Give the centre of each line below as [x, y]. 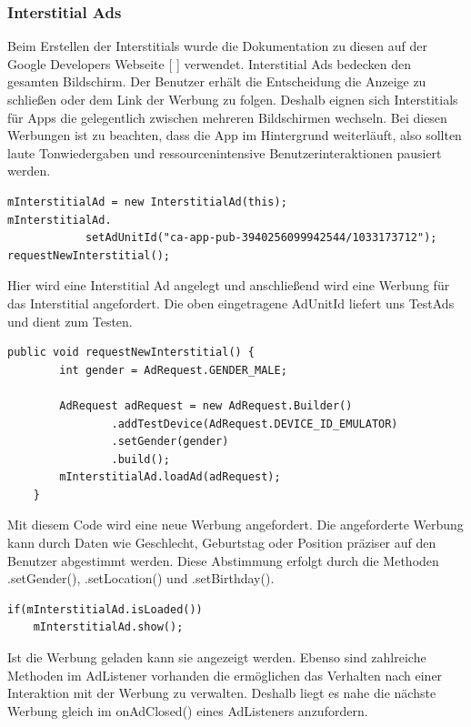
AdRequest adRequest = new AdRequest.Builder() [206, 405]
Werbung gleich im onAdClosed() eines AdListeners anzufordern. [188, 710]
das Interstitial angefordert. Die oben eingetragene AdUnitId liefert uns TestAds [231, 303]
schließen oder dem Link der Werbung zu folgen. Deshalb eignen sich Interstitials [233, 99]
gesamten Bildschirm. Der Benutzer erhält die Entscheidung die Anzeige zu [217, 81]
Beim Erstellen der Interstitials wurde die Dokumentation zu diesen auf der [217, 46]
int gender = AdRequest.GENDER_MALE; [173, 370]
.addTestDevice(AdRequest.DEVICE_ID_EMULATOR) [255, 424]
